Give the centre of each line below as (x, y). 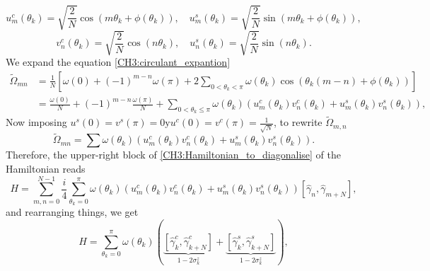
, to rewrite (298, 122)
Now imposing (36, 122)
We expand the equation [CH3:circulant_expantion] (118, 62)
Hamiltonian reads (46, 168)
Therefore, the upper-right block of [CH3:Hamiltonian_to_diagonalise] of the (173, 155)
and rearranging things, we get (72, 212)
